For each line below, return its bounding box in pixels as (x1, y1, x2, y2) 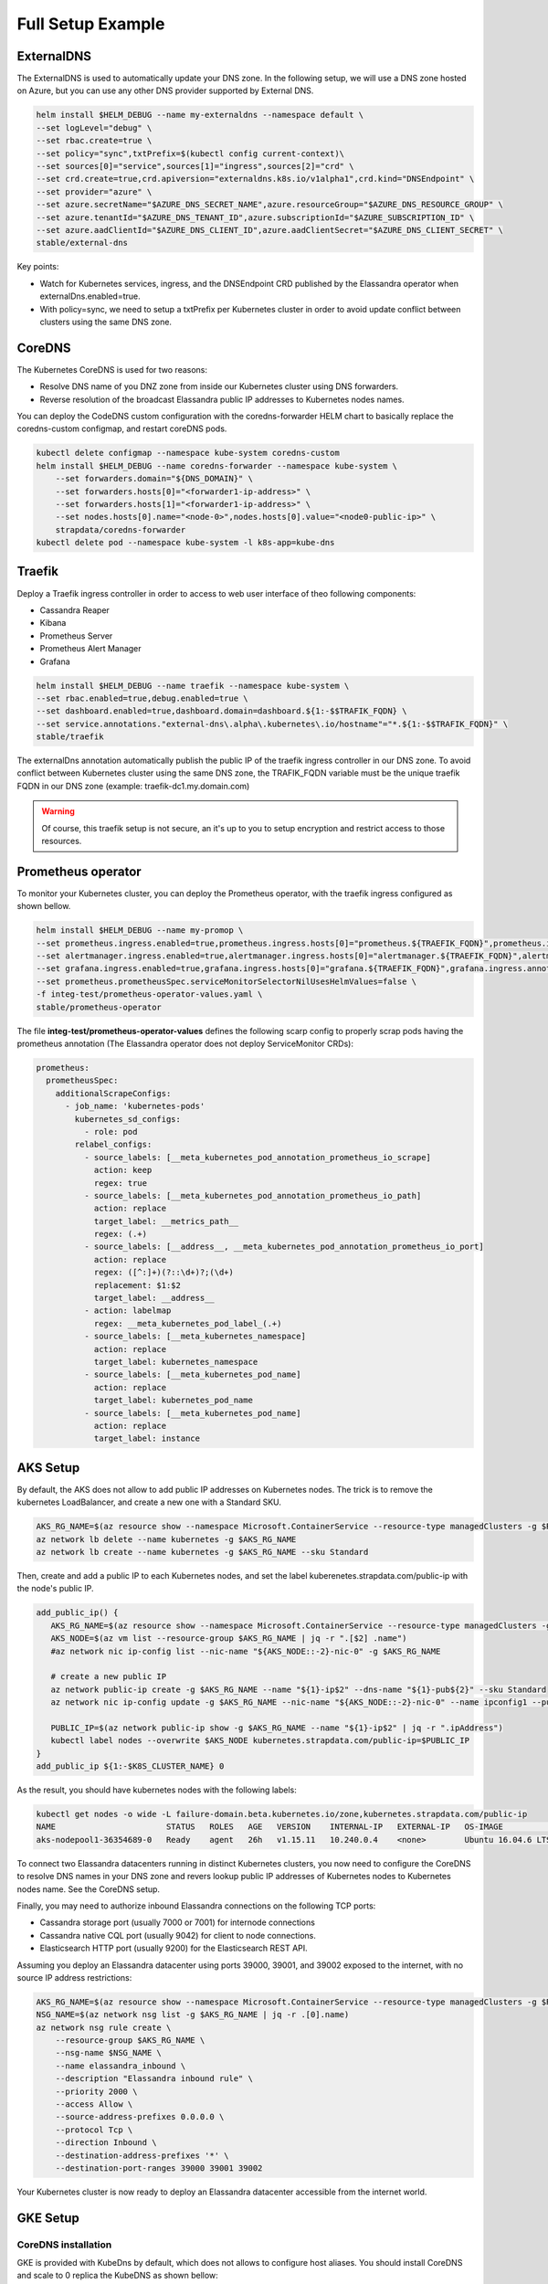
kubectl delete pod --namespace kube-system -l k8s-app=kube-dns (36, 537, 335, 548)
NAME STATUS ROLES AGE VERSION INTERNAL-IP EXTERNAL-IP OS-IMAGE (36, 1822, 504, 1832)
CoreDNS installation (16, 2238, 112, 2251)
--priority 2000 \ (55, 2086, 138, 2097)
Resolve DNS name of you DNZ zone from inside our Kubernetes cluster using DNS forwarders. (39, 381, 399, 392)
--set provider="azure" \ (36, 186, 153, 196)
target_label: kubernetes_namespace (93, 1357, 258, 1367)
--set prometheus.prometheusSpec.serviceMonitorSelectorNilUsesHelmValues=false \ (36, 976, 417, 987)
